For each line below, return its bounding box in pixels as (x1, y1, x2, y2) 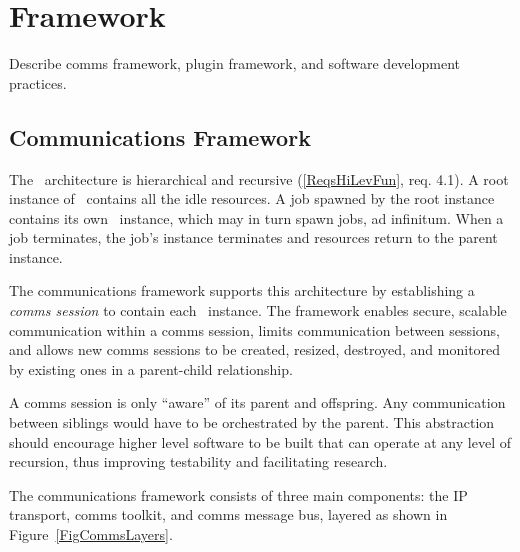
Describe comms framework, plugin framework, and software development (9, 53, 460, 74)
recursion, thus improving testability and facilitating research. (9, 451, 388, 472)
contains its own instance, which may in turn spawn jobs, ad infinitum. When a (9, 207, 504, 228)
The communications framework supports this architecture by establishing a (9, 280, 475, 301)
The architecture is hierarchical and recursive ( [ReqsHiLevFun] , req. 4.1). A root (9, 168, 509, 189)
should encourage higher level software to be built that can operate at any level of (9, 431, 511, 452)
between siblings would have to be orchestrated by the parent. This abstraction (9, 412, 495, 433)
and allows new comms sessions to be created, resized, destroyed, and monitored (9, 339, 501, 360)
